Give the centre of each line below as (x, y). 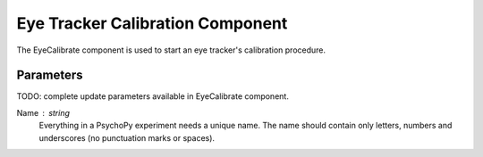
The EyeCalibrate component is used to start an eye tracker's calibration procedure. (171, 50)
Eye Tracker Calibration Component (152, 23)
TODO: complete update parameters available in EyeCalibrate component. (153, 96)
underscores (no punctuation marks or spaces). (127, 137)
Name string (43, 112)
